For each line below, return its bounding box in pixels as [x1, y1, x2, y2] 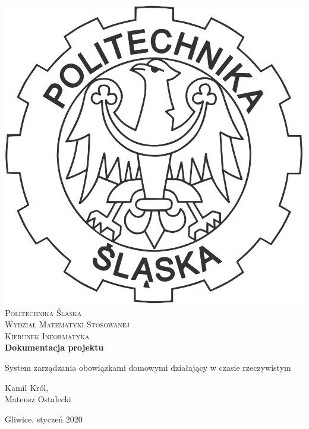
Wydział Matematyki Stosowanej [5, 318, 130, 330]
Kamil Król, [5, 381, 49, 393]
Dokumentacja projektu [5, 341, 104, 354]
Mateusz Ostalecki [5, 393, 71, 405]
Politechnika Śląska [5, 306, 82, 318]
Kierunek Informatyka [5, 329, 90, 342]
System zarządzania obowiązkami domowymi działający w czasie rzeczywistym [5, 361, 291, 373]
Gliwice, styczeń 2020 [5, 412, 83, 425]
